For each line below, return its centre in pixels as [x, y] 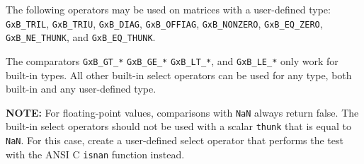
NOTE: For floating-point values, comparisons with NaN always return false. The [182, 112]
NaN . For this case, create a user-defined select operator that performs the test [175, 140]
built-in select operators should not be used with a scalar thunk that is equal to [178, 126]
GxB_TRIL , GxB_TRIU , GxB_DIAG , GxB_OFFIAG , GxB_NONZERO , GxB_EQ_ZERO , [164, 23]
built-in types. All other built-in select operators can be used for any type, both [179, 75]
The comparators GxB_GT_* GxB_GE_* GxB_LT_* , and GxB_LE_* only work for [172, 60]
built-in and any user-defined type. [81, 89]
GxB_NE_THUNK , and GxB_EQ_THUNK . [81, 37]
